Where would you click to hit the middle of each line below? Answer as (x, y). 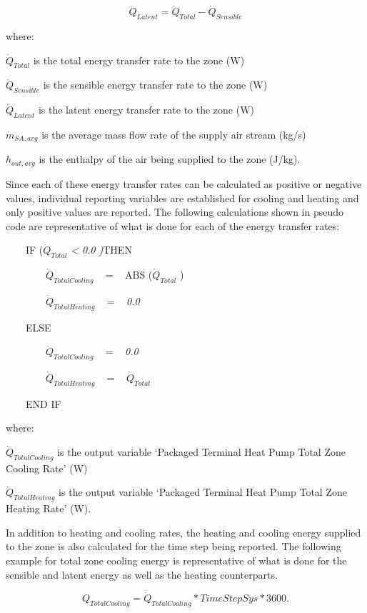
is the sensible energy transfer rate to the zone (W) (155, 85)
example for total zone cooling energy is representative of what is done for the (176, 560)
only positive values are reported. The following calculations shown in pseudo (175, 212)
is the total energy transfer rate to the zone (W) (139, 60)
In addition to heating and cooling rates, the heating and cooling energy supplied (183, 532)
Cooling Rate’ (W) (47, 468)
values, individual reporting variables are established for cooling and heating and (182, 198)
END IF (43, 403)
